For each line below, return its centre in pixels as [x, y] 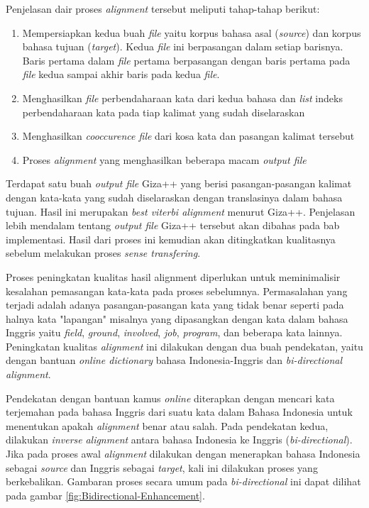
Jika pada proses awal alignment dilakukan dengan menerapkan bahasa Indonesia [183, 454]
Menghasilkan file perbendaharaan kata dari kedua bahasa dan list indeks [182, 98]
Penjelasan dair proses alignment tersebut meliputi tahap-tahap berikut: [163, 9]
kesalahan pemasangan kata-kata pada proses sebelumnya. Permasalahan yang [177, 291]
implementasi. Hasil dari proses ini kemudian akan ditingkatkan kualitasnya [171, 239]
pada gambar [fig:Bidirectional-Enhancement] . [105, 495]
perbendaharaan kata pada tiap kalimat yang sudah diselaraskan [164, 112]
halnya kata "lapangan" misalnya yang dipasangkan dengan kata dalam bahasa [177, 318]
